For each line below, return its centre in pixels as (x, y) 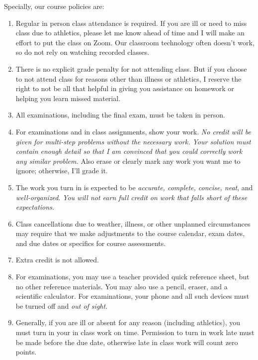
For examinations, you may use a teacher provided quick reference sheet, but (132, 277)
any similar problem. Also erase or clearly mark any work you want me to (128, 161)
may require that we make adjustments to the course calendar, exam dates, (130, 233)
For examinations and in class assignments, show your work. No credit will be (133, 131)
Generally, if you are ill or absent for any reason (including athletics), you (128, 322)
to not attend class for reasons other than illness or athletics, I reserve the (129, 78)
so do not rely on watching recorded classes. (83, 52)
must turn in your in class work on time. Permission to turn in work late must (135, 332)
